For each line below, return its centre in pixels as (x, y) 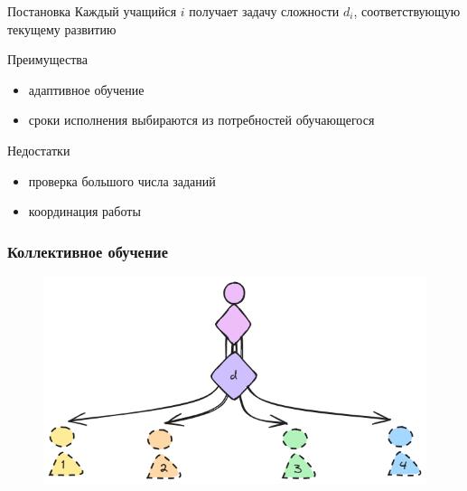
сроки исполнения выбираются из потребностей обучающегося (201, 120)
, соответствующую (407, 11)
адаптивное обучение (86, 89)
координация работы (84, 211)
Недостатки (39, 150)
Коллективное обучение (88, 251)
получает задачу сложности (264, 11)
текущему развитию (62, 28)
